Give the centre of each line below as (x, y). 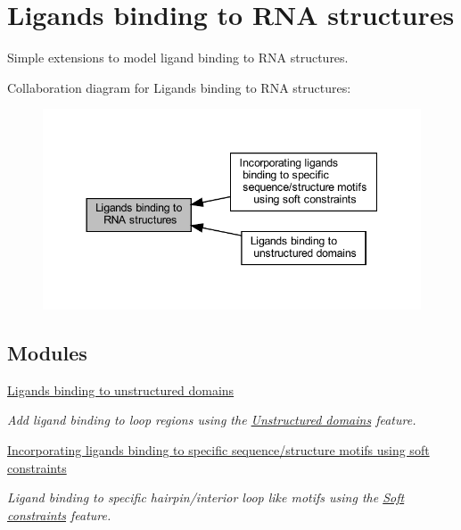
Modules (47, 352)
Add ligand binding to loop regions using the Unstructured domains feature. (212, 420)
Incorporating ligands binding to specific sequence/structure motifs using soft (218, 450)
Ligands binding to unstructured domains (121, 389)
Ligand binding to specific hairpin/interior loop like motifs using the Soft (206, 497)
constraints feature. (59, 514)
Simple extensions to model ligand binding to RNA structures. (178, 58)
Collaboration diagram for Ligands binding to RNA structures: (179, 87)
